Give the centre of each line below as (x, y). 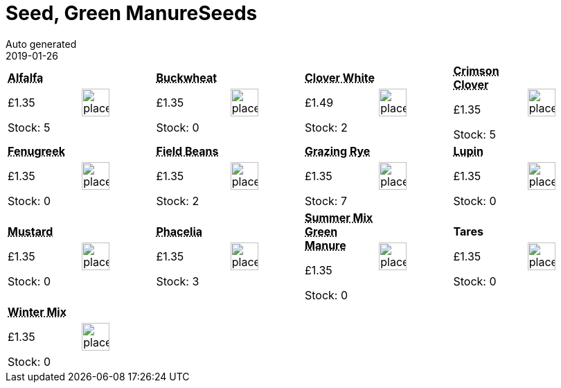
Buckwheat (187, 77)
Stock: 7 (326, 201)
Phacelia (179, 231)
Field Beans (187, 151)
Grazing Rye (338, 151)
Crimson (476, 70)
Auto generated (41, 44)
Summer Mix (339, 217)
